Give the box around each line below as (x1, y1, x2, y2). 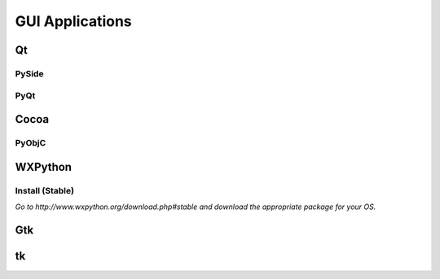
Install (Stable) (15, 185, 75, 196)
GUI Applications (15, 12, 132, 30)
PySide (15, 68, 44, 79)
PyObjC (15, 137, 46, 149)
